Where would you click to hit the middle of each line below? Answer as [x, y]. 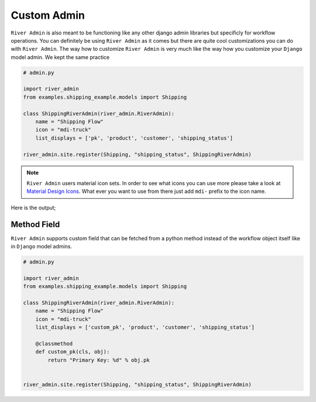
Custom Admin [48, 15]
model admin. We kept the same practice [60, 57]
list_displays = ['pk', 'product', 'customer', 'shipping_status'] [134, 138]
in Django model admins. [42, 247]
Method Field [35, 224]
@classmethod [54, 344]
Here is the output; [33, 207]
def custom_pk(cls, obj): [73, 352]
